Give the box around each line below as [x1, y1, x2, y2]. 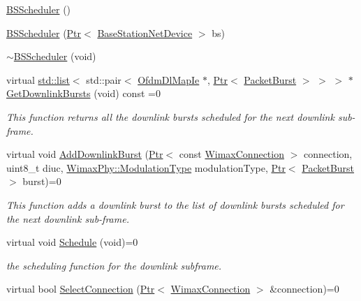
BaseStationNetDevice [97, 25, 193, 40]
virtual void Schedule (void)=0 [6, 235, 138, 249]
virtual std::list [6, 72, 70, 87]
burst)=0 [22, 174, 61, 189]
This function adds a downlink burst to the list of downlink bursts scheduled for [6, 197, 344, 212]
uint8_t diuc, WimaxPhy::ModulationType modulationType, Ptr [6, 160, 286, 175]
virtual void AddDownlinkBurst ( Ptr [6, 147, 163, 161]
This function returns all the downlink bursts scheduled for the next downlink [6, 109, 334, 124]
